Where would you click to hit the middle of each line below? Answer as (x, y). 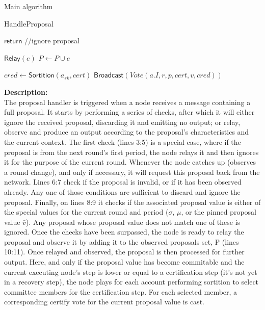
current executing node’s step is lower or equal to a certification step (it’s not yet (131, 272)
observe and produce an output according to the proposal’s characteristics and (127, 132)
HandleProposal (29, 23)
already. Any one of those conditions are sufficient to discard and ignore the (122, 191)
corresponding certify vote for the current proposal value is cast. (104, 302)
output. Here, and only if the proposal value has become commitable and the (124, 262)
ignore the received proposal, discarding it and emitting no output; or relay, (122, 122)
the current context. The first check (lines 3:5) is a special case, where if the (123, 141)
